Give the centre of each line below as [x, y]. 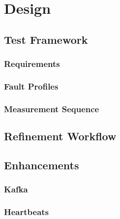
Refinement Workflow [60, 136]
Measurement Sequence [52, 109]
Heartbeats [27, 212]
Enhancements [42, 165]
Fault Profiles [31, 86]
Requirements [32, 64]
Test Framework [46, 39]
